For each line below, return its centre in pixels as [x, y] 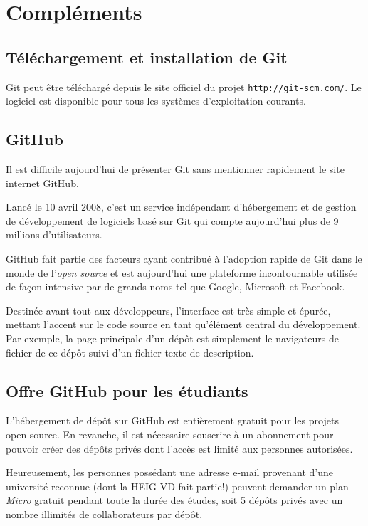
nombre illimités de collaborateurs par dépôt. [104, 514]
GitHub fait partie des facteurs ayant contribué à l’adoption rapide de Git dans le [184, 258]
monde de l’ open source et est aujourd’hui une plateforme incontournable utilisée [182, 272]
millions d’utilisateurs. [54, 235]
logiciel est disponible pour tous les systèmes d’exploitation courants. [156, 101]
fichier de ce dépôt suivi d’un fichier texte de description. [130, 352]
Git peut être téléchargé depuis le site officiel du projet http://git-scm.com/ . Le [184, 86]
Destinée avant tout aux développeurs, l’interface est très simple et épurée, [168, 310]
